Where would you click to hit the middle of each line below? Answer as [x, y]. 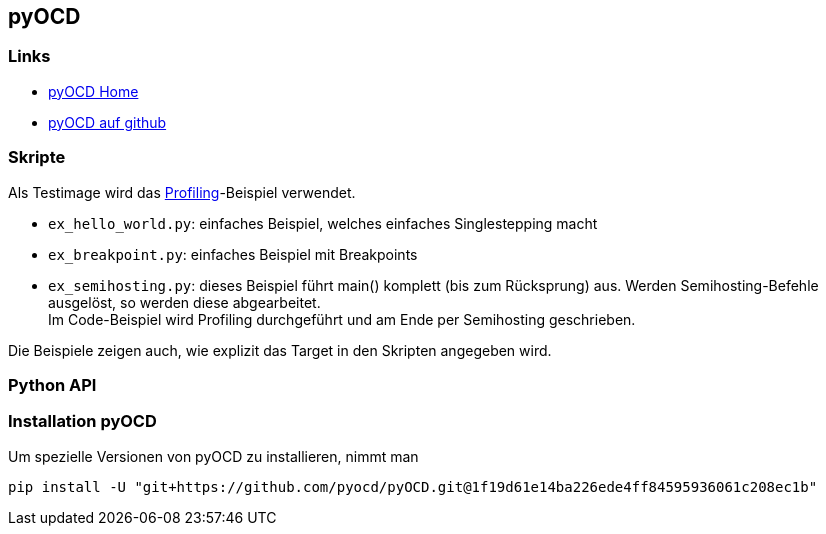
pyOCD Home [93, 91]
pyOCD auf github [107, 122]
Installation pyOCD [82, 421]
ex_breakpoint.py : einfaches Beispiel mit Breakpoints [233, 254]
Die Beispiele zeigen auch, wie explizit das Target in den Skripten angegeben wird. [280, 350]
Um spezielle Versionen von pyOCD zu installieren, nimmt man [213, 456]
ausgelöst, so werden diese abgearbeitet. [184, 302]
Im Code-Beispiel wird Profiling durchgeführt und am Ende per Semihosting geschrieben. [342, 319]
